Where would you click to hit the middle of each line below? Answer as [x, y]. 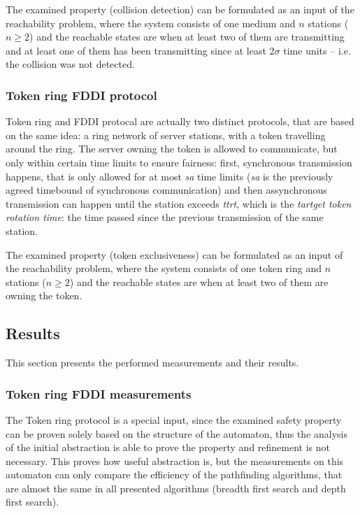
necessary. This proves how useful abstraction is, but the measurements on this [175, 461]
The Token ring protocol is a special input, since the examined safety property [174, 419]
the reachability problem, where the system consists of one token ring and [164, 268]
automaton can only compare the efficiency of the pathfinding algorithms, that [174, 474]
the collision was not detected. [70, 64]
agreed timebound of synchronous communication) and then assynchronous [166, 190]
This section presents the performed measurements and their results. [152, 363]
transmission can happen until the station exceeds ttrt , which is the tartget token [179, 203]
